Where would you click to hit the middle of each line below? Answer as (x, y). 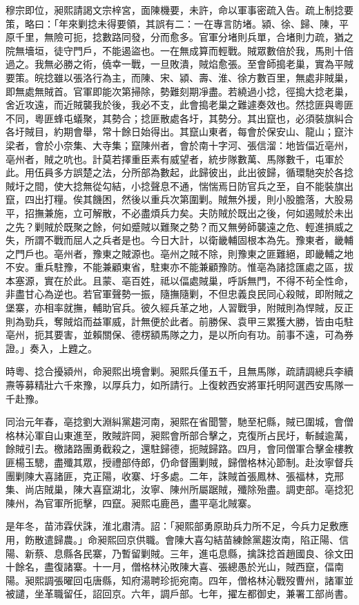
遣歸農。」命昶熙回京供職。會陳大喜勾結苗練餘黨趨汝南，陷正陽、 (191, 539)
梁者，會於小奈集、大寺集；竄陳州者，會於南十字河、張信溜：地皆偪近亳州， (179, 145)
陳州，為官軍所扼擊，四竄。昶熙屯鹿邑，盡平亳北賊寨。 (131, 502)
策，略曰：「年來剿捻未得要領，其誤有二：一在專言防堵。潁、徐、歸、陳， (172, 23)
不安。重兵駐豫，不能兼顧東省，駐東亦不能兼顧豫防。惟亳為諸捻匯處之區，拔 (179, 267)
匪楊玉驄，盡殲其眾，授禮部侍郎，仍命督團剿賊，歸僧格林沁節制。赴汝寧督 (175, 462)
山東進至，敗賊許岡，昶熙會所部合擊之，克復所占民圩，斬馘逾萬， (203, 435)
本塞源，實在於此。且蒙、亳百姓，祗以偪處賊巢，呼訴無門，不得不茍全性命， (179, 280)
